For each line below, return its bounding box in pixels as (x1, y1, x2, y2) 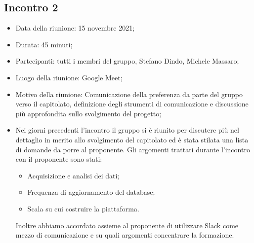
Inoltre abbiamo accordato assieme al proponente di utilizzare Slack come (15, 220, 239, 230)
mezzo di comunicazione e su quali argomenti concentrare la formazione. (15, 230, 234, 240)
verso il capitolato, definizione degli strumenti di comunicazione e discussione (15, 99, 249, 109)
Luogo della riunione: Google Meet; (15, 72, 123, 82)
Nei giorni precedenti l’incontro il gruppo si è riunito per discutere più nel (15, 125, 239, 135)
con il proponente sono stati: (15, 154, 102, 164)
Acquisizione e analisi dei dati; (27, 170, 120, 180)
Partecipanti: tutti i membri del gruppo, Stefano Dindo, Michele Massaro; (15, 56, 239, 66)
